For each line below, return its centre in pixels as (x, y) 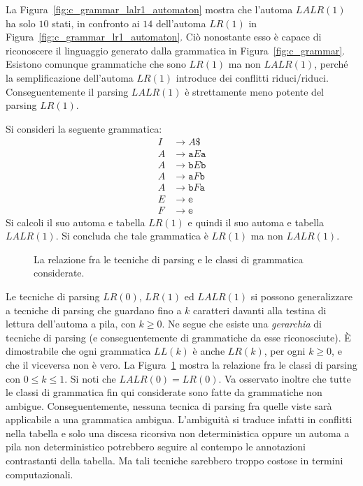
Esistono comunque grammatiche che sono (96, 64)
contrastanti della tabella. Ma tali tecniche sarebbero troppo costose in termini (175, 461)
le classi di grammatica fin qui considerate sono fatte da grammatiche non (164, 392)
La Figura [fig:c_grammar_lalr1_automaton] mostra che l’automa (149, 9)
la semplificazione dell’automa (70, 77)
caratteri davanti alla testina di (260, 310)
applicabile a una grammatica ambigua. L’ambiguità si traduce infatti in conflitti (179, 419)
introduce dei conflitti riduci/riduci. (252, 77)
